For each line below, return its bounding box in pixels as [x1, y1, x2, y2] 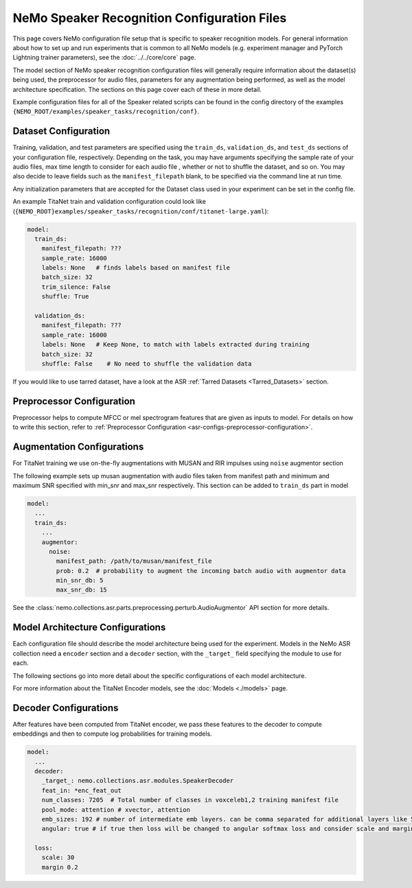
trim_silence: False [41, 283, 111, 291]
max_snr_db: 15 [56, 586, 108, 594]
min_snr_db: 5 [56, 576, 104, 585]
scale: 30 [41, 854, 75, 861]
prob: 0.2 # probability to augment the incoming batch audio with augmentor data [56, 567, 346, 574]
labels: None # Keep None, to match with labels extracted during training [41, 340, 310, 349]
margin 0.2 [41, 863, 78, 871]
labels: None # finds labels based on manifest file [41, 264, 230, 272]
